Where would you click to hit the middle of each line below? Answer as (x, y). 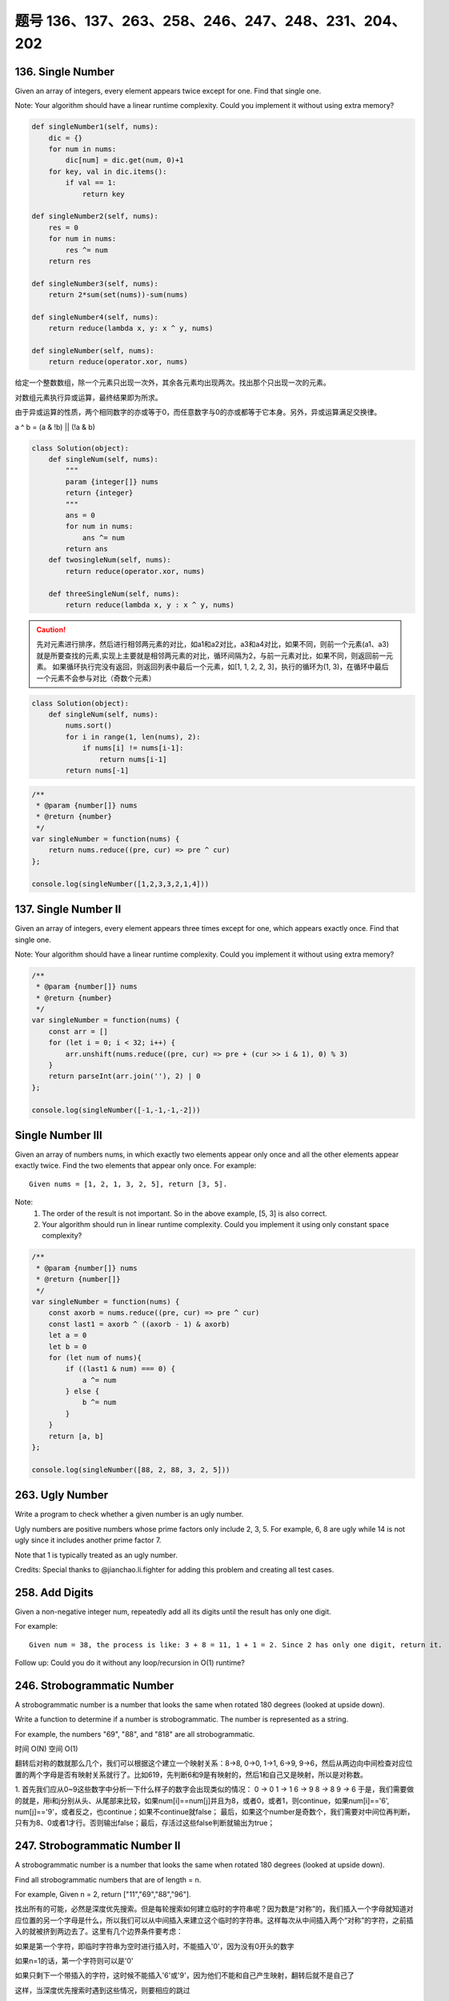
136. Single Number (65, 72)
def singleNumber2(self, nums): (95, 217)
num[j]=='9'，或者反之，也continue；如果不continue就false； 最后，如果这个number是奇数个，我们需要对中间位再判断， (214, 1812)
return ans (86, 549)
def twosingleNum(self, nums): (110, 560)
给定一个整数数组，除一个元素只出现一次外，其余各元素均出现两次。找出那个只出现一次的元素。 (172, 383)
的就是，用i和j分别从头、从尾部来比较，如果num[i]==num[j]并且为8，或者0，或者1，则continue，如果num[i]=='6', (202, 1800)
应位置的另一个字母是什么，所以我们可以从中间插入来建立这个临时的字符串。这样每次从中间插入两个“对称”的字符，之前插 (214, 1920)
